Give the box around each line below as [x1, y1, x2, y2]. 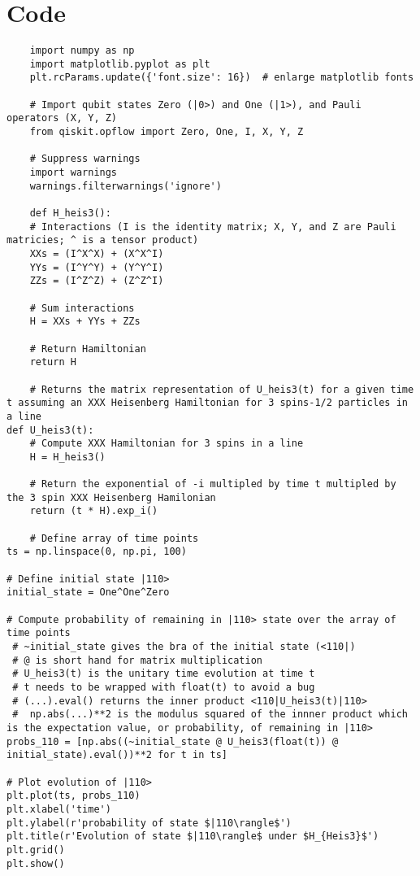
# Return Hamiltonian [29, 342, 146, 355]
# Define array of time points [29, 532, 199, 544]
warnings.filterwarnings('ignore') [29, 180, 222, 192]
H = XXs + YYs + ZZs [29, 316, 141, 328]
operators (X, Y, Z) [6, 112, 118, 124]
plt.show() [6, 857, 65, 869]
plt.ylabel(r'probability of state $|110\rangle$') [6, 817, 292, 829]
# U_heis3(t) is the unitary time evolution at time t [12, 668, 315, 680]
